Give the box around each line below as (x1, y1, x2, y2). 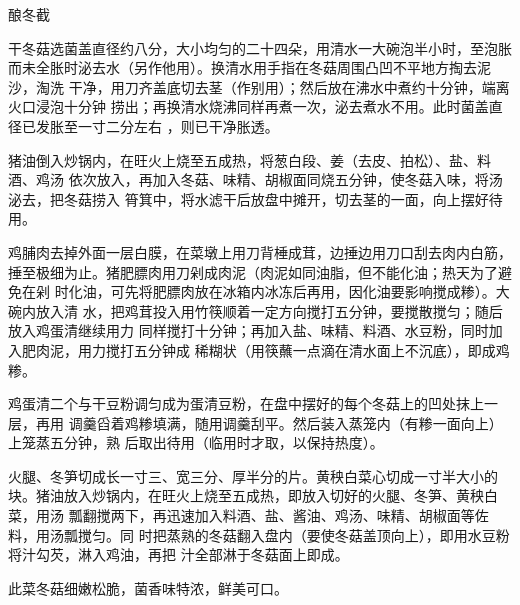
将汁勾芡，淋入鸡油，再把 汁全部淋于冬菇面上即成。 (8, 544, 349, 565)
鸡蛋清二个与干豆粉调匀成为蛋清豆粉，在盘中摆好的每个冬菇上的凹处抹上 (8, 393, 484, 414)
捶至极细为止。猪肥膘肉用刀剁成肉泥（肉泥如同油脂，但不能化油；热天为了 (8, 261, 498, 282)
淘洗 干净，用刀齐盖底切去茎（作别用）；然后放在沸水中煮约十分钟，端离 (35, 76, 510, 97)
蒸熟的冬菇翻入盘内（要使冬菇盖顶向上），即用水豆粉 (166, 524, 510, 545)
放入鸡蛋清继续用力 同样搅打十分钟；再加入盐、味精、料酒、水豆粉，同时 (8, 320, 489, 341)
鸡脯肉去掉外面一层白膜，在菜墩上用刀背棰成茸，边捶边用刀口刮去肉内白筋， (8, 241, 512, 262)
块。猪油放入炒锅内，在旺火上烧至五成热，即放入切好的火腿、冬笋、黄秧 (8, 485, 484, 506)
